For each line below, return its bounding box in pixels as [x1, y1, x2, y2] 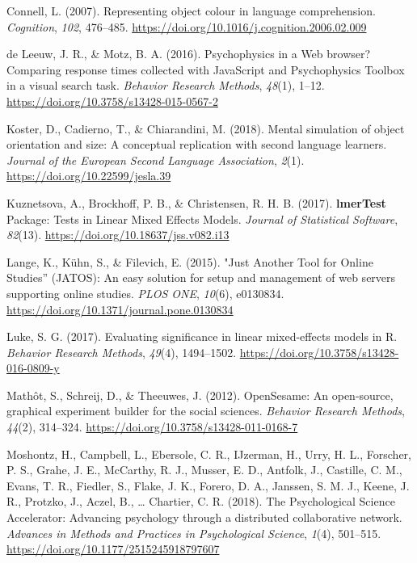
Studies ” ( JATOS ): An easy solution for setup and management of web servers [6, 269, 396, 286]
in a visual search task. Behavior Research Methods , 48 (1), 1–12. [6, 77, 325, 94]
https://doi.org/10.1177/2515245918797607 [6, 540, 220, 557]
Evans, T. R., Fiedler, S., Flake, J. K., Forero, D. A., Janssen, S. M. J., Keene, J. [6, 477, 410, 494]
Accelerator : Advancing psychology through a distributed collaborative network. [6, 509, 402, 526]
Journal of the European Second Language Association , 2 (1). [6, 151, 305, 168]
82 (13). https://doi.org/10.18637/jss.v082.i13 [6, 226, 230, 243]
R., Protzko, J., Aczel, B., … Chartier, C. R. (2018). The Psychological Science [6, 493, 395, 510]
